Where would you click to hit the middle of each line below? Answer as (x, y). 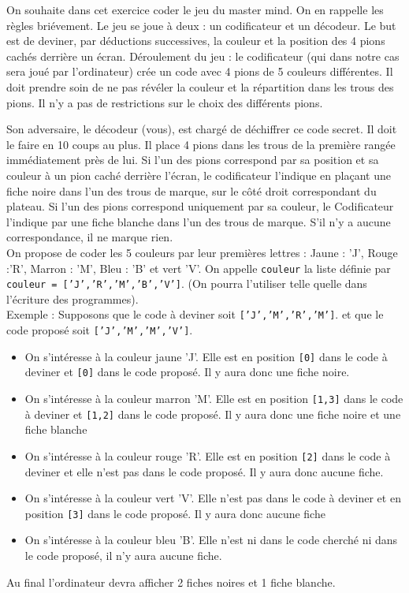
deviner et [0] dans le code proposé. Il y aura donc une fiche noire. (187, 372)
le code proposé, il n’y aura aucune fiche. (123, 556)
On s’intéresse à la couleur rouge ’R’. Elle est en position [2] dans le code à (208, 455)
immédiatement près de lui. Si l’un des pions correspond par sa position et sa (193, 160)
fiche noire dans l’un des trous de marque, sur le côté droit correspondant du (191, 190)
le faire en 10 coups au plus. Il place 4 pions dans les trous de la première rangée (201, 144)
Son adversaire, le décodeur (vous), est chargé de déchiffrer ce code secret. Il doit (202, 129)
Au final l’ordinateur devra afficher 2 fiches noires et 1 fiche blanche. (171, 582)
